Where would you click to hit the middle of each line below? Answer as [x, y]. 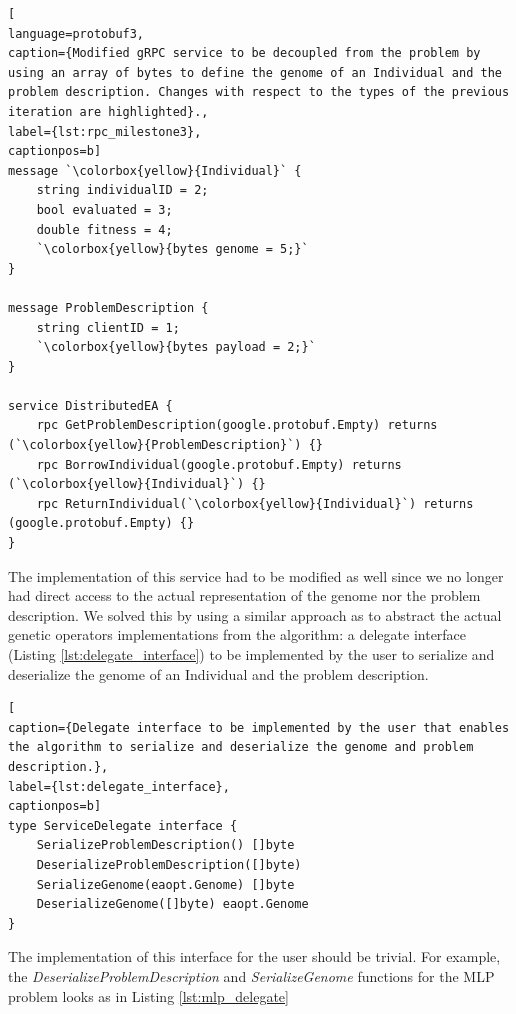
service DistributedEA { [90, 405]
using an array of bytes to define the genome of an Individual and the [255, 72]
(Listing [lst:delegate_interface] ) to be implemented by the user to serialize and [251, 654]
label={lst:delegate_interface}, [119, 786]
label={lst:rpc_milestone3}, [105, 131]
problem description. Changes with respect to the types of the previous [259, 92]
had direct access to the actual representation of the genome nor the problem [244, 595]
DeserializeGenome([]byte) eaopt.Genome [172, 904]
